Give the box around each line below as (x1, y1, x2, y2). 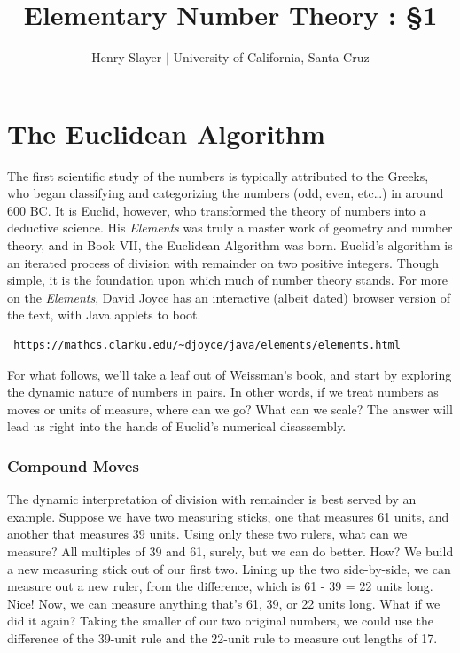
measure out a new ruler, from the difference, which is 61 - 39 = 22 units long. (7, 577, 433, 595)
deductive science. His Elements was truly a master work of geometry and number (7, 218, 453, 237)
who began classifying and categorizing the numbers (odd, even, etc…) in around (7, 184, 444, 202)
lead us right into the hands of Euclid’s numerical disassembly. (7, 417, 347, 436)
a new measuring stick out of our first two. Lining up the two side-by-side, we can (7, 559, 451, 578)
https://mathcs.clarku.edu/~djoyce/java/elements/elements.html (13, 339, 401, 351)
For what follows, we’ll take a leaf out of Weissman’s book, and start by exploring (7, 365, 452, 383)
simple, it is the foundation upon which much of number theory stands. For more (7, 271, 448, 289)
